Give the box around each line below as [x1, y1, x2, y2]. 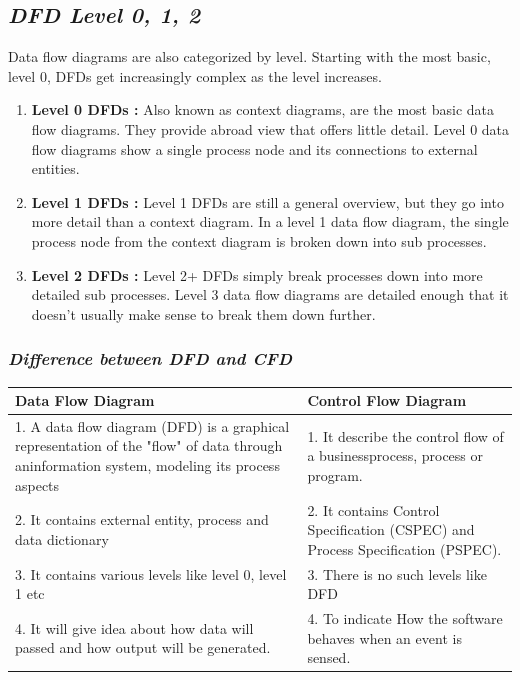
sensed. [307, 647, 351, 668]
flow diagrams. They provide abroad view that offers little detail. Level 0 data [31, 118, 510, 139]
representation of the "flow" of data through [15, 435, 283, 456]
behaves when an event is [307, 627, 462, 648]
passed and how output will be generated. [15, 637, 271, 658]
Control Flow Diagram [307, 390, 467, 411]
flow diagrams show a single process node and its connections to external [31, 138, 478, 159]
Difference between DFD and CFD [8, 346, 292, 371]
